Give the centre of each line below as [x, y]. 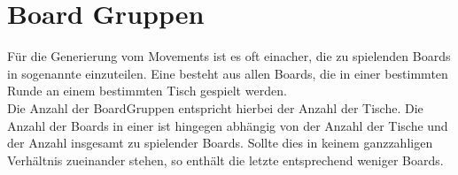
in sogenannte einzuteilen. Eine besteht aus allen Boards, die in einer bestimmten [228, 73]
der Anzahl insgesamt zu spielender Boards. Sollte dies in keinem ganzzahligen [220, 143]
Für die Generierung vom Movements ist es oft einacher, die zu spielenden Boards [229, 56]
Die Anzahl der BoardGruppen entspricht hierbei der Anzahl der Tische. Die [215, 107]
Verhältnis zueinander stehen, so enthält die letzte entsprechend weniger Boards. [225, 160]
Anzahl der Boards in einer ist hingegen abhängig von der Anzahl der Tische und [228, 125]
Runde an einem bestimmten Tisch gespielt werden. [147, 91]
